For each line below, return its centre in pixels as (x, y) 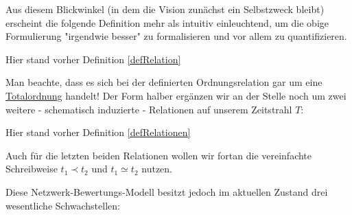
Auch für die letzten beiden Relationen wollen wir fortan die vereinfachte (159, 155)
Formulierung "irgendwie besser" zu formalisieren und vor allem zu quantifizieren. (176, 36)
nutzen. (157, 169)
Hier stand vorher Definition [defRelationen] (98, 132)
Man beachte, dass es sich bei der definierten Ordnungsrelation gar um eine (164, 82)
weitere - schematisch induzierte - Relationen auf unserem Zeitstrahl (149, 109)
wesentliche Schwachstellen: (63, 205)
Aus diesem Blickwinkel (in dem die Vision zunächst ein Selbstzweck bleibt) (165, 9)
